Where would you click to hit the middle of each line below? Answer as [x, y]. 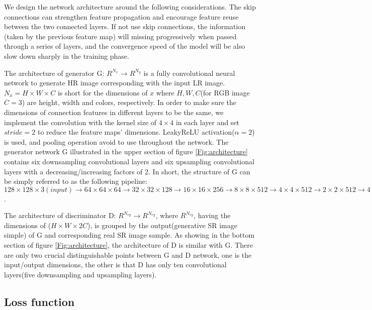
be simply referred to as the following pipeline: [76, 181]
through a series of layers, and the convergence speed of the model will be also [125, 46]
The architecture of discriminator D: [60, 215]
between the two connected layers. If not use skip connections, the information [125, 26]
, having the [212, 215]
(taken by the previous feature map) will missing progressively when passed [120, 36]
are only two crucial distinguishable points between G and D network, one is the [128, 254]
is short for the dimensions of [103, 92]
